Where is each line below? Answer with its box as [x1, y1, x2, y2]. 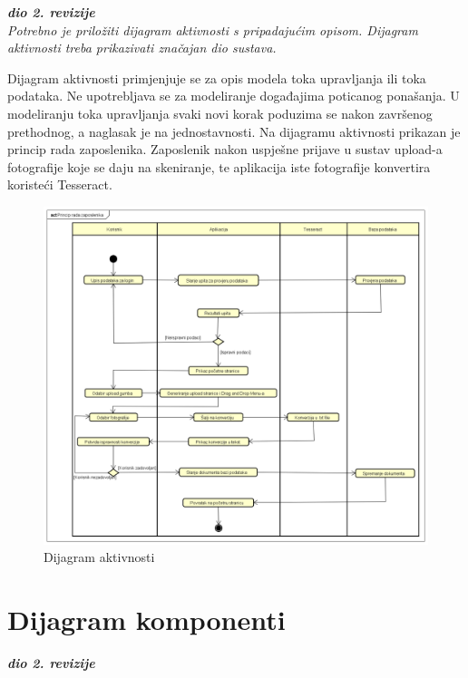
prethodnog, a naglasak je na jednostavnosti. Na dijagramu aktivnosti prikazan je [7, 121, 461, 140]
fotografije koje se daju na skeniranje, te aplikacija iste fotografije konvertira [7, 157, 431, 176]
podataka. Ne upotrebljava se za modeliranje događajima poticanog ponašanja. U [7, 86, 460, 105]
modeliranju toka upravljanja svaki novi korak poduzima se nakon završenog [7, 103, 433, 122]
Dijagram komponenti [7, 600, 286, 637]
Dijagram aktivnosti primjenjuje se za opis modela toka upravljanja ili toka [7, 68, 426, 87]
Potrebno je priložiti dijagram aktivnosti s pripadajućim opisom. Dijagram [7, 20, 418, 39]
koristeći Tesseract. [7, 175, 112, 194]
